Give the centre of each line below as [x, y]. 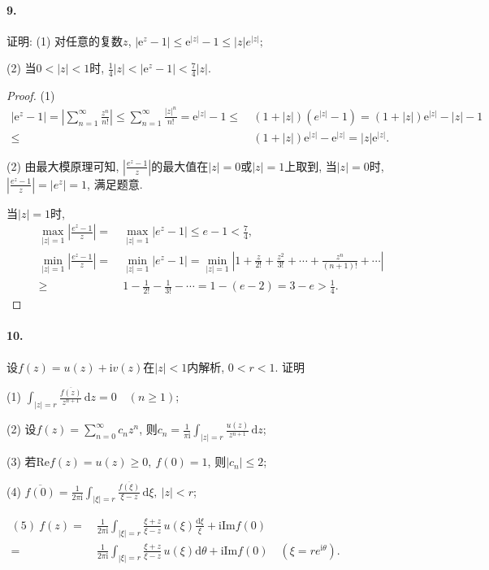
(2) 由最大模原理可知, [63, 165]
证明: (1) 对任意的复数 [65, 40]
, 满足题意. [115, 183]
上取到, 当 [311, 165]
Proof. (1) [31, 96]
